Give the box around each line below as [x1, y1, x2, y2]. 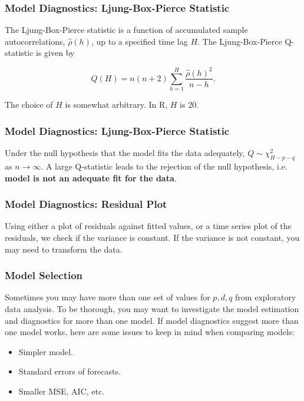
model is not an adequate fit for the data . [5, 171, 177, 184]
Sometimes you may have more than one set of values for [5, 291, 210, 303]
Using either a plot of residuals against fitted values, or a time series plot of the [5, 220, 292, 232]
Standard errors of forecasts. [18, 365, 121, 377]
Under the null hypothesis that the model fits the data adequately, [5, 147, 245, 159]
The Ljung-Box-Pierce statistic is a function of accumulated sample [5, 24, 248, 36]
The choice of [5, 98, 53, 111]
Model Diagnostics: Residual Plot [5, 197, 167, 211]
